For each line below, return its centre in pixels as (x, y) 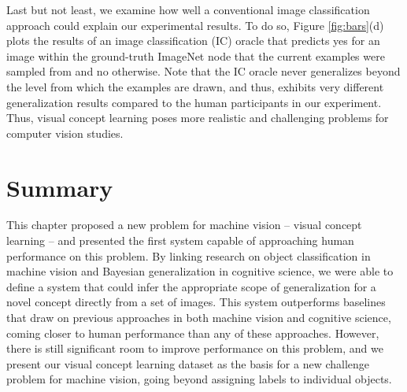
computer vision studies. (65, 133)
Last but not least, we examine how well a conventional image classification (188, 9)
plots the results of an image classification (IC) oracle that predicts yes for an (193, 41)
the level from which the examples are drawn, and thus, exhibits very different (195, 86)
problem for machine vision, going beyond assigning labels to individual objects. (199, 379)
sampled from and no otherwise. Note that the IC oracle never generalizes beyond (203, 71)
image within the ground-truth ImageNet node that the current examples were (196, 55)
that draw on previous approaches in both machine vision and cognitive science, (199, 318)
